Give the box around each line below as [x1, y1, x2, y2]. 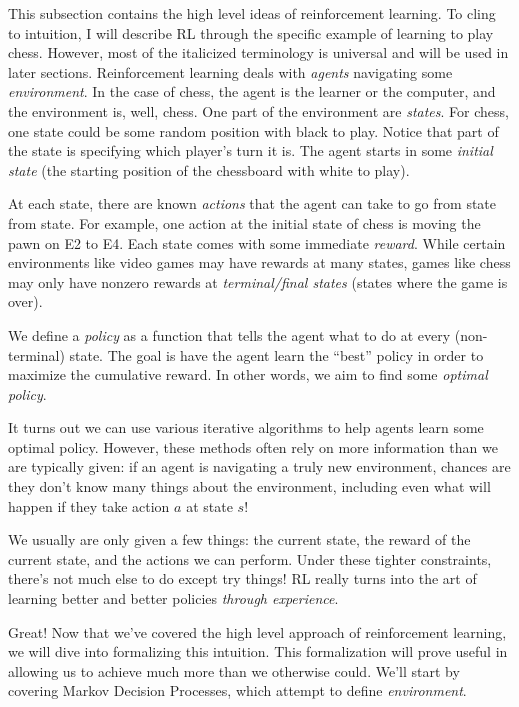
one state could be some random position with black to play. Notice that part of [8, 120, 499, 141]
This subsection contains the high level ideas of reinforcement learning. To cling [8, 3, 496, 23]
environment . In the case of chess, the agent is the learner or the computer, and [8, 81, 496, 102]
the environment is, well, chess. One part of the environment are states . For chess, [8, 100, 509, 121]
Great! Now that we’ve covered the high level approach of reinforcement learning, [8, 621, 507, 642]
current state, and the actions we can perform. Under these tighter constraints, [8, 548, 492, 569]
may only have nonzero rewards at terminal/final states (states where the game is [8, 271, 508, 292]
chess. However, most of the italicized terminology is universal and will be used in [8, 42, 509, 63]
